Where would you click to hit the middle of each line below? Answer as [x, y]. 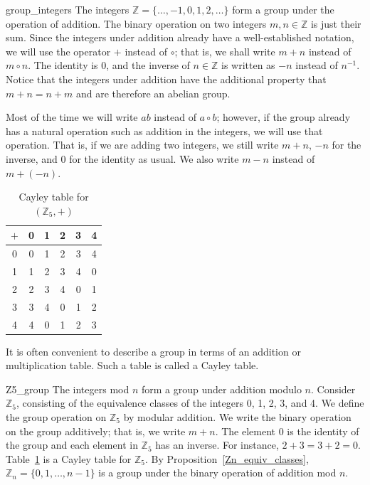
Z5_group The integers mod [68, 389]
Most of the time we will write [72, 117]
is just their [336, 23]
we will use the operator [58, 51]
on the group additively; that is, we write [96, 431]
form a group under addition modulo [221, 389]
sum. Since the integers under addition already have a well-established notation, [180, 37]
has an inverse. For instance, [217, 445]
